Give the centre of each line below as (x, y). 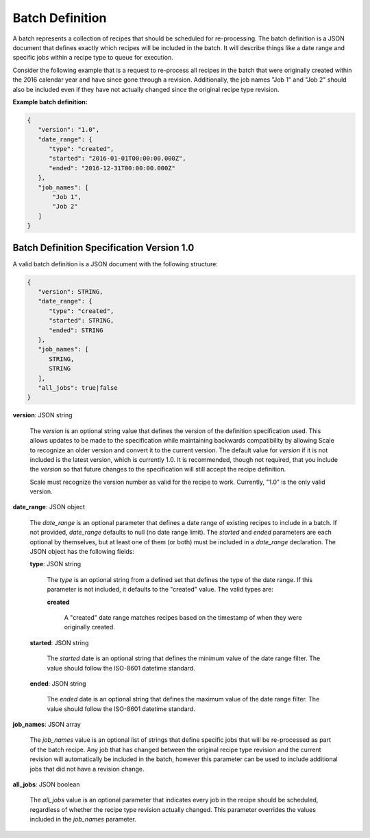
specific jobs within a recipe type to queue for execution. (93, 58)
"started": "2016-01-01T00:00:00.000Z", (118, 159)
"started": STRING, (82, 321)
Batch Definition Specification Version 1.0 (103, 247)
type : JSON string (56, 564)
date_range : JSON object (49, 507)
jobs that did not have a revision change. (87, 769)
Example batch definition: (50, 102)
